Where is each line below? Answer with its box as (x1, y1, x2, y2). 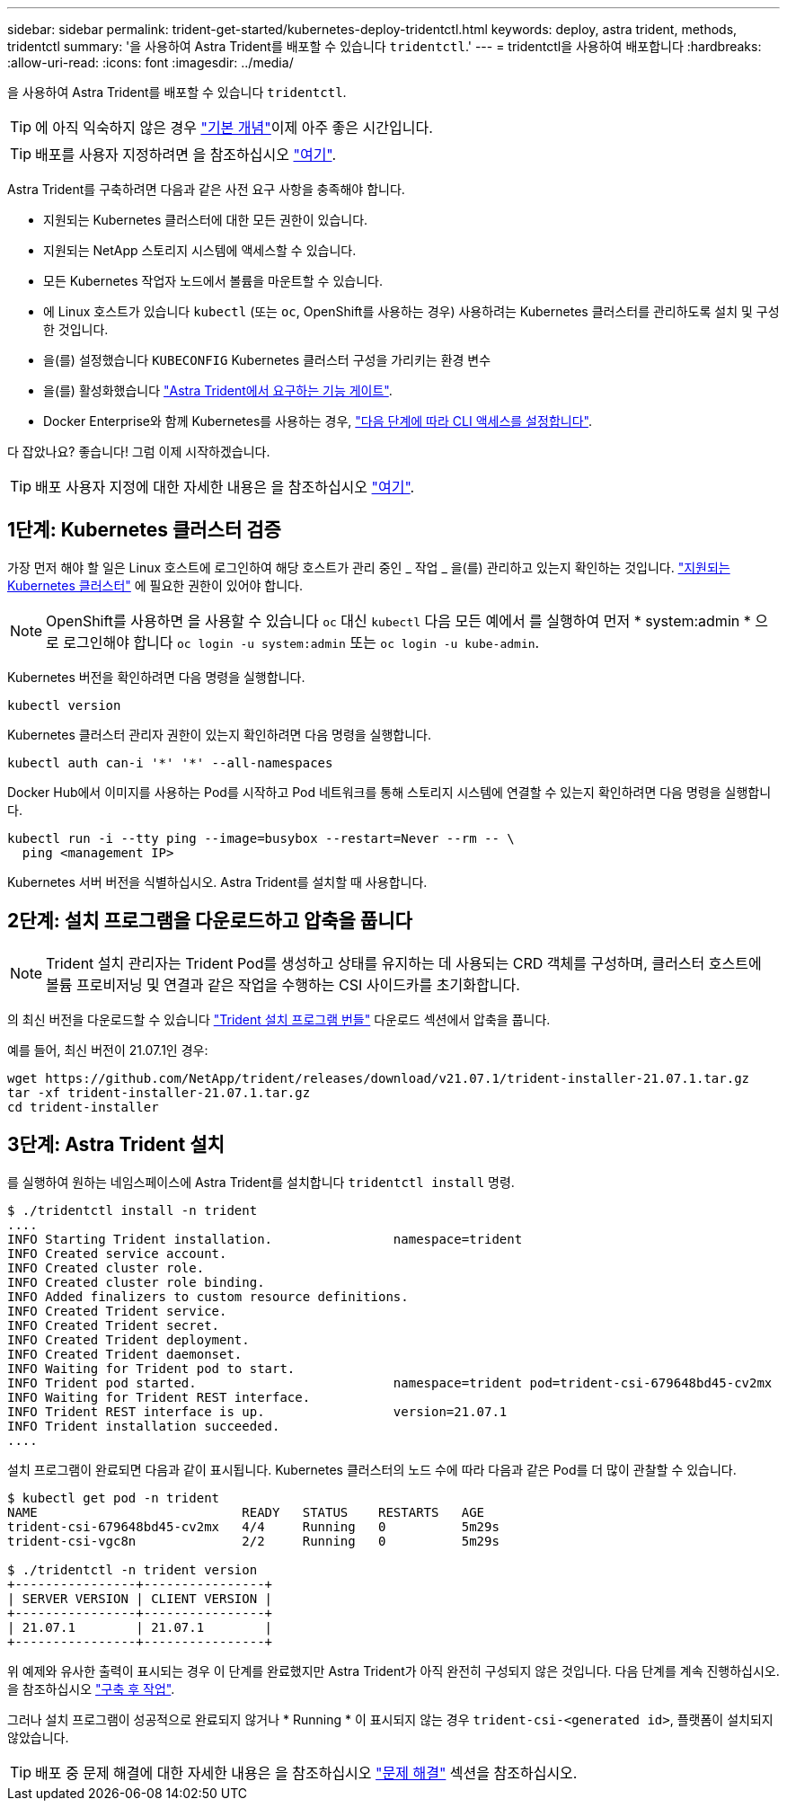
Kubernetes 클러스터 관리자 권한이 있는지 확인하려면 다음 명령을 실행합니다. (7, 726, 432, 742)
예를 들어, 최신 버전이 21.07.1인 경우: (7, 1041, 208, 1058)
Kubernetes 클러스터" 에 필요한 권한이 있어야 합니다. (7, 577, 304, 593)
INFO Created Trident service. (7, 1303, 227, 1318)
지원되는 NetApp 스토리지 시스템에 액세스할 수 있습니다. (43, 243, 357, 258)
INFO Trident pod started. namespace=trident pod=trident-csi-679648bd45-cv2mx (7, 1375, 773, 1390)
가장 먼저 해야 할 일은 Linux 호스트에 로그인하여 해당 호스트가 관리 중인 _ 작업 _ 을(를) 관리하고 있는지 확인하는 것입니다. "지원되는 (7, 559, 730, 575)
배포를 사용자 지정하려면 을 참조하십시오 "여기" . (35, 146, 337, 164)
